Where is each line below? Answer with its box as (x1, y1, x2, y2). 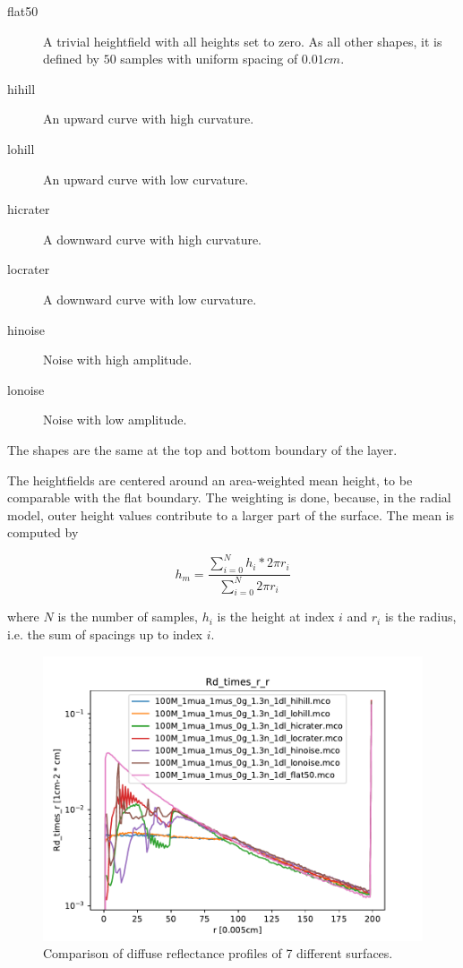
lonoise (7, 380, 45, 398)
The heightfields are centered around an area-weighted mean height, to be (7, 470, 413, 489)
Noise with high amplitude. (43, 350, 193, 369)
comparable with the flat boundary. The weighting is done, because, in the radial (7, 488, 451, 507)
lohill (7, 139, 35, 158)
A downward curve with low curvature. (43, 289, 257, 308)
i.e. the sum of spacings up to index (7, 624, 203, 643)
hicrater (7, 200, 50, 218)
